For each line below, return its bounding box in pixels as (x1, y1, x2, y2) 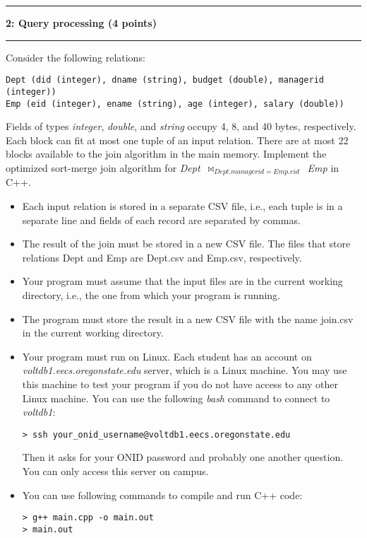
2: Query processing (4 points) (6, 16, 157, 30)
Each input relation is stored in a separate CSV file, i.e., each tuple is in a (22, 198, 343, 213)
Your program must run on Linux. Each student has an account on (22, 349, 312, 363)
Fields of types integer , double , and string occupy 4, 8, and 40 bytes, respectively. (6, 119, 356, 134)
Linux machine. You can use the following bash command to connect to (22, 390, 330, 405)
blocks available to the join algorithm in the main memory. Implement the (6, 146, 327, 161)
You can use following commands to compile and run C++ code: (22, 487, 303, 502)
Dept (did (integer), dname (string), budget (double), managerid (6, 75, 325, 86)
